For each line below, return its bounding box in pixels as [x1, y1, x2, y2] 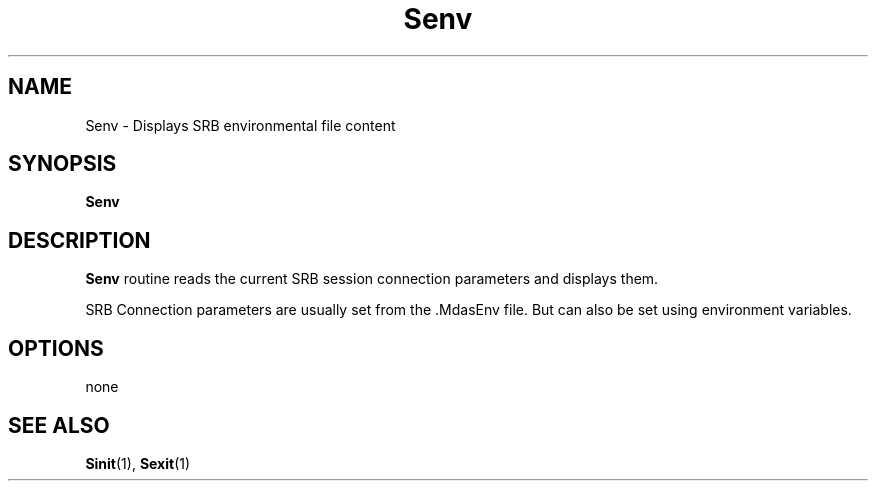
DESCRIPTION [8, 227, 151, 253]
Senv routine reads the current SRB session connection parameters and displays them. [85, 270, 659, 288]
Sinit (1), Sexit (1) [85, 454, 191, 472]
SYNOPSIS [8, 151, 117, 177]
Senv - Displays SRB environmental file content [85, 116, 396, 134]
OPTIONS [8, 335, 104, 361]
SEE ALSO [8, 412, 110, 438]
